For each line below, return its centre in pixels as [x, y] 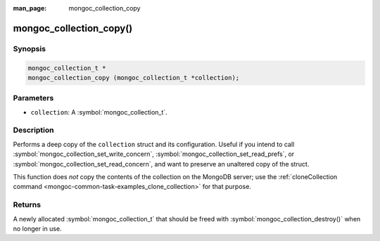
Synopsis [29, 48]
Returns [27, 205]
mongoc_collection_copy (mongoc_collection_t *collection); [134, 78]
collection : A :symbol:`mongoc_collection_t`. [99, 112]
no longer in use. [38, 228]
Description [33, 130]
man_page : [30, 8]
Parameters [33, 98]
